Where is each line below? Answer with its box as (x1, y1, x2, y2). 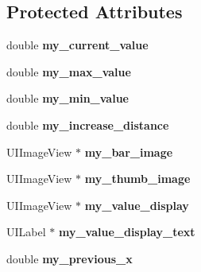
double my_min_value (6, 90, 129, 107)
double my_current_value (6, 37, 149, 53)
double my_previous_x (6, 250, 133, 266)
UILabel (6, 223, 46, 240)
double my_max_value (6, 63, 131, 80)
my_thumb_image (84, 170, 191, 187)
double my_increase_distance (6, 116, 169, 133)
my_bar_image (84, 143, 173, 160)
